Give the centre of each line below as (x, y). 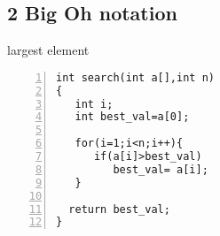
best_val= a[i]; (161, 169)
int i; (94, 104)
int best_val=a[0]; (132, 117)
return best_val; (119, 209)
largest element (48, 50)
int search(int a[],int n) (135, 77)
